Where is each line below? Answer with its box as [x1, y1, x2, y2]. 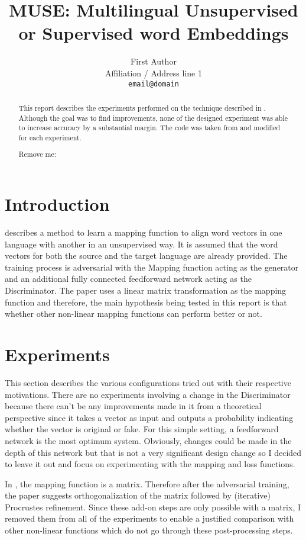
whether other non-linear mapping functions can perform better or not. [5, 307, 262, 320]
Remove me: [18, 149, 57, 159]
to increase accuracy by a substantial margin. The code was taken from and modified [18, 123, 281, 133]
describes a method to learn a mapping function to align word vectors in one [5, 226, 282, 239]
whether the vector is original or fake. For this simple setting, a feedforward [5, 423, 279, 435]
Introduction [5, 192, 110, 216]
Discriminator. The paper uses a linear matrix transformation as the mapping [5, 284, 287, 297]
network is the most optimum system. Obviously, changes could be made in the [5, 434, 292, 446]
